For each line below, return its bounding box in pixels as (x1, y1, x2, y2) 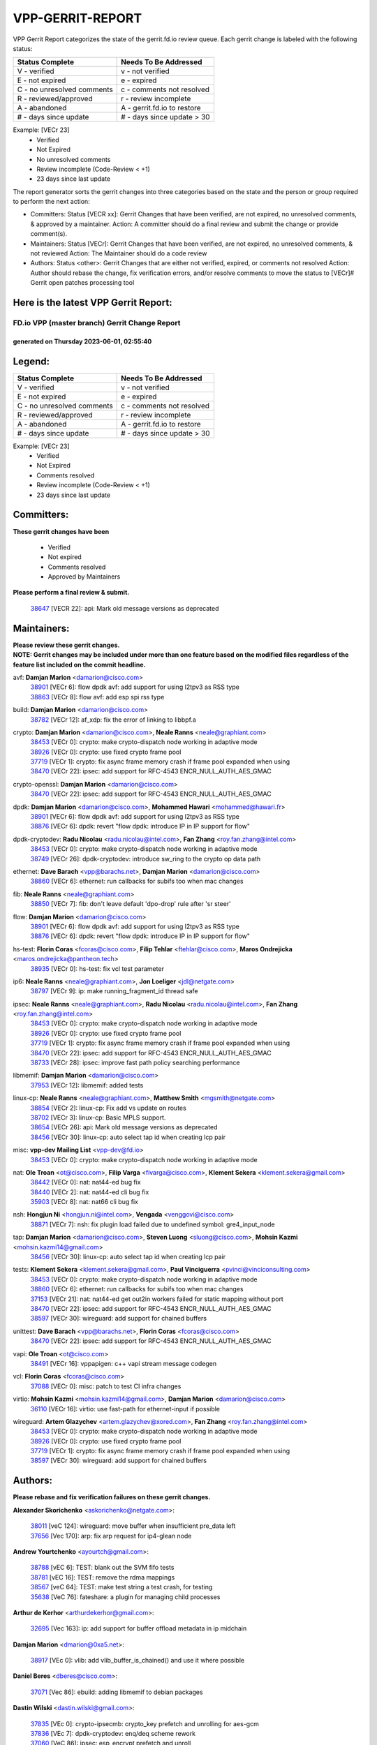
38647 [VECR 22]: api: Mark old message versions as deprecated (30, 604, 219, 612)
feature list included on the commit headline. (13, 660, 146, 669)
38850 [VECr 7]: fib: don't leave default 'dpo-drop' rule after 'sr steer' (30, 900, 232, 908)
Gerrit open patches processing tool (30, 279, 135, 287)
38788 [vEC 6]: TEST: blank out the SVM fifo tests (30, 1564, 175, 1572)
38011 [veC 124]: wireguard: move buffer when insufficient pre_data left (30, 1522, 236, 1530)
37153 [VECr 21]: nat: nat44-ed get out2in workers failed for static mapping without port (30, 1295, 284, 1303)
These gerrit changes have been (13, 527, 110, 535)
